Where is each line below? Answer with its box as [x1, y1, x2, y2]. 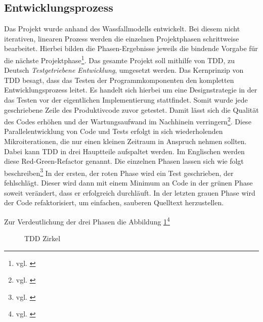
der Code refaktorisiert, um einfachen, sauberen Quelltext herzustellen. [4, 197, 224, 208]
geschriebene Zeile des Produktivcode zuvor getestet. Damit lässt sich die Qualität [4, 104, 259, 115]
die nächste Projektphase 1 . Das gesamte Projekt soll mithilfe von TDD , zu [4, 53, 235, 65]
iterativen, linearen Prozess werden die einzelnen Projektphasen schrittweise [4, 33, 239, 43]
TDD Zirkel [24, 233, 61, 244]
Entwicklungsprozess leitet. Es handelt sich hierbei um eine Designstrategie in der [4, 84, 257, 95]
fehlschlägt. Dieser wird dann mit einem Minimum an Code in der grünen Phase [4, 177, 253, 188]
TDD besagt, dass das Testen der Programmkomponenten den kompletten [4, 74, 234, 85]
